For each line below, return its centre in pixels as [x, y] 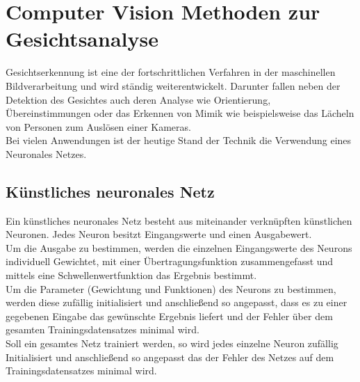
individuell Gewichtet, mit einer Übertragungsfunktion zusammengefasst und [170, 261]
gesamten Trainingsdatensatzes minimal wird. [103, 329]
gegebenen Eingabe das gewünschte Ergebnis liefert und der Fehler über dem [169, 316]
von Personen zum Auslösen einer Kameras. [98, 126]
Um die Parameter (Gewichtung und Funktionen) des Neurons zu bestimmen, [171, 288]
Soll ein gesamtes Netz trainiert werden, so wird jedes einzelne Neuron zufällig [172, 343]
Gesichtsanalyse [82, 39]
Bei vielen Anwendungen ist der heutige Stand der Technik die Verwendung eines [179, 140]
